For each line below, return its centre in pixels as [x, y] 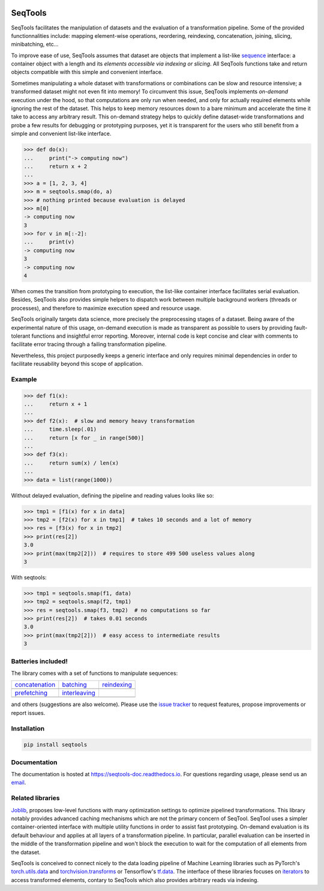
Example [24, 379]
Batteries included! [40, 661]
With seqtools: [29, 577]
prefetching [31, 693]
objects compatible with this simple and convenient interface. [87, 72]
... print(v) [49, 242]
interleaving [79, 693]
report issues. [28, 713]
